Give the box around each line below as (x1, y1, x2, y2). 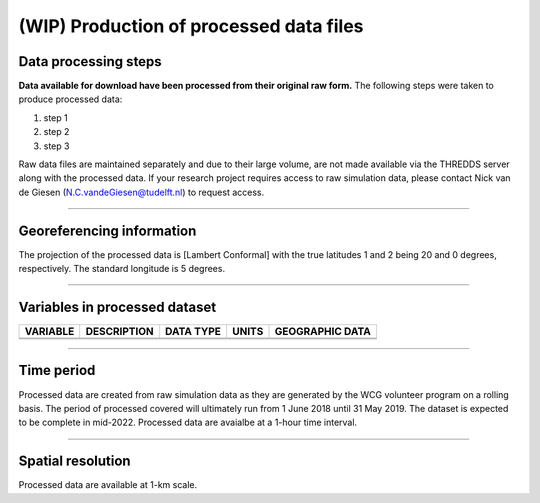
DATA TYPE (165, 325, 222, 338)
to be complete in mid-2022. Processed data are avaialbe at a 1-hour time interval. (18, 416, 358, 429)
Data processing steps (18, 53, 162, 70)
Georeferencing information (18, 222, 197, 239)
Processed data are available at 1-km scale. (18, 479, 198, 491)
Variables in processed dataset (18, 298, 217, 315)
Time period (18, 362, 96, 379)
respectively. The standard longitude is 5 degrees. (18, 263, 225, 275)
